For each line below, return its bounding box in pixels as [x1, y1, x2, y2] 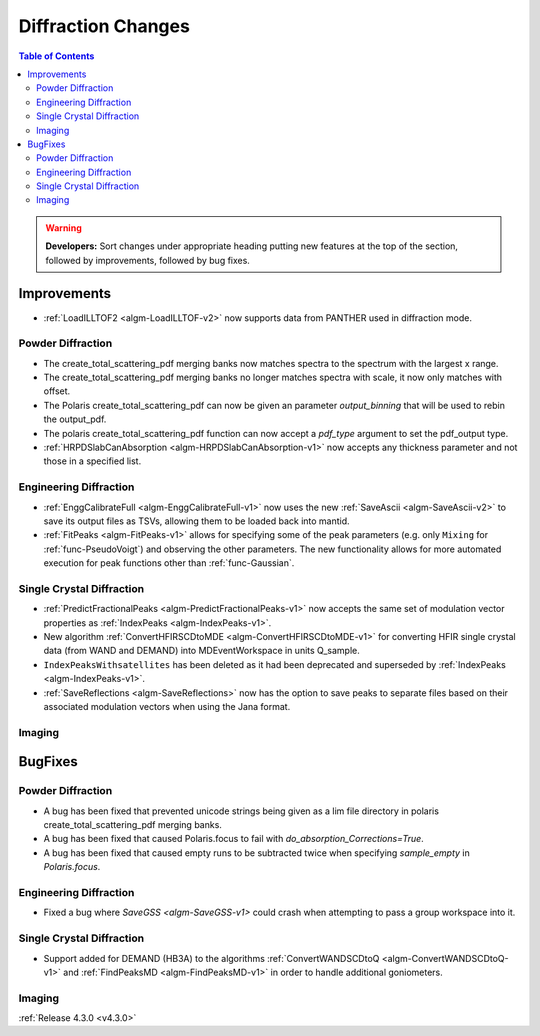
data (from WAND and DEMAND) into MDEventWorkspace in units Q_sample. [43, 645, 360, 657]
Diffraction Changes [18, 15, 190, 37]
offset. [43, 385, 71, 397]
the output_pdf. [43, 413, 107, 425]
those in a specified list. [43, 455, 142, 467]
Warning [45, 221, 82, 234]
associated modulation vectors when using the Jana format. [43, 700, 291, 712]
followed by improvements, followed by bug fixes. [45, 254, 250, 266]
